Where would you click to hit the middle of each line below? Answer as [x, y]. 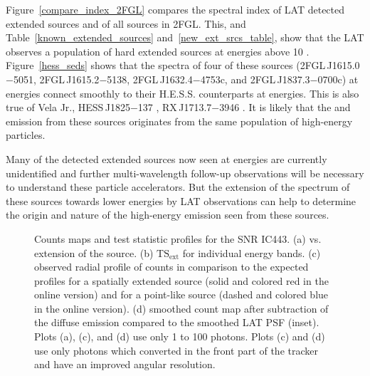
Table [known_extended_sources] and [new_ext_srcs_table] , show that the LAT [185, 37]
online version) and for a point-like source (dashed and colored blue [181, 294]
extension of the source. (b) [94, 252]
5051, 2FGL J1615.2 [56, 79]
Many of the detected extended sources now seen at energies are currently [166, 158]
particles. [26, 135]
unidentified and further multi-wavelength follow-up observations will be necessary [185, 173]
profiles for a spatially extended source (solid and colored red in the [181, 280]
